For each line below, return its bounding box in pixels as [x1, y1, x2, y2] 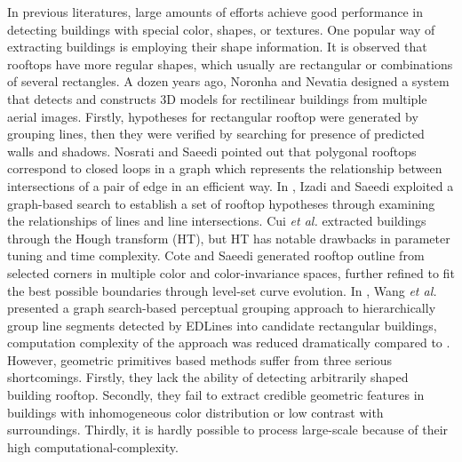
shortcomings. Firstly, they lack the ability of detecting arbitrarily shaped [7, 368, 409, 386]
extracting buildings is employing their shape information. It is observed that [7, 37, 427, 56]
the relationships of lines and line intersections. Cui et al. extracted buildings [7, 211, 426, 230]
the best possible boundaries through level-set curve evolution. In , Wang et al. [7, 281, 437, 299]
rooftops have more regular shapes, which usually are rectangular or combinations [7, 54, 453, 73]
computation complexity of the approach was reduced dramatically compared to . [7, 333, 450, 352]
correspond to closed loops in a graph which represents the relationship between [7, 159, 442, 178]
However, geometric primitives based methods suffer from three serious [7, 350, 393, 369]
